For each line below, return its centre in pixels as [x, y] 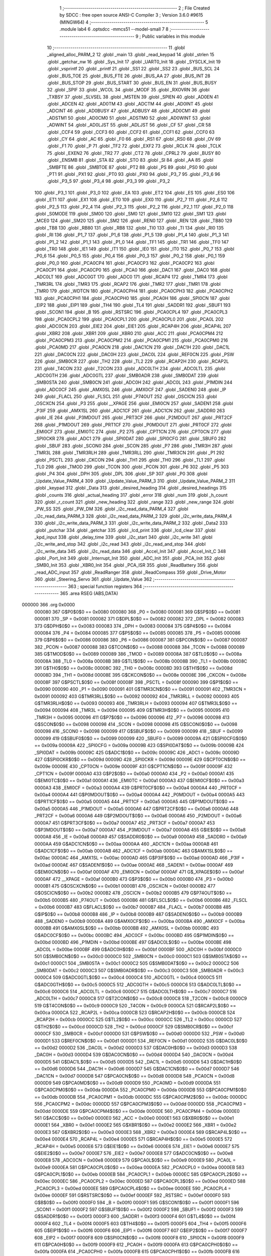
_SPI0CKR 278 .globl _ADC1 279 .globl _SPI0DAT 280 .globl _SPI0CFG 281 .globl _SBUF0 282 [130, 439]
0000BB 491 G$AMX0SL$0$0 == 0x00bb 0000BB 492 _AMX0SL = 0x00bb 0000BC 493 [127, 928]
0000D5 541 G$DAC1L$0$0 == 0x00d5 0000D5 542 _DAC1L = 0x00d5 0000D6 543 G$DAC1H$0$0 [138, 1062]
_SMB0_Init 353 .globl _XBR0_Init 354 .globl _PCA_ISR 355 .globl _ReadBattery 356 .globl [126, 565]
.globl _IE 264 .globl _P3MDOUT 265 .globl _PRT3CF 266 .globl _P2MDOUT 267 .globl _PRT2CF [133, 417]
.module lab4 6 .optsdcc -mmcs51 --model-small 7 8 [114, 29]
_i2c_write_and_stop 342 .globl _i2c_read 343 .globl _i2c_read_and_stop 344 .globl [120, 544]
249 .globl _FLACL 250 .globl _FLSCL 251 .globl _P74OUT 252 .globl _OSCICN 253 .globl [126, 396]
